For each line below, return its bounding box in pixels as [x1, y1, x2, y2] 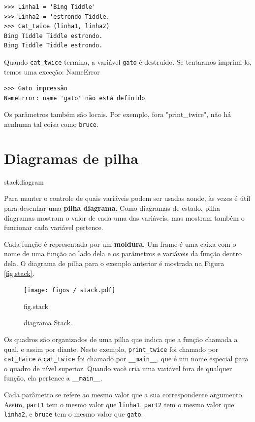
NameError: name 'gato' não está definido [4, 94, 145, 102]
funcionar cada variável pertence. [4, 222, 103, 232]
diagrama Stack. [24, 317, 72, 328]
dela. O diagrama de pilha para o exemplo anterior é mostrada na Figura [4, 258, 224, 268]
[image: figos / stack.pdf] [24, 287, 116, 294]
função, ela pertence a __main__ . [4, 373, 102, 383]
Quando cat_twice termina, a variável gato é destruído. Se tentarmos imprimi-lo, [4, 56, 252, 67]
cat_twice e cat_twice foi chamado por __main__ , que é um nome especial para [4, 353, 249, 364]
